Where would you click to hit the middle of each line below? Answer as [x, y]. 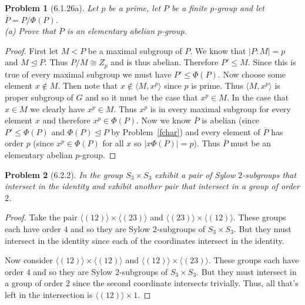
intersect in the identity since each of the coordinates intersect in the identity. [145, 240]
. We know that [218, 50]
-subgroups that [269, 174]
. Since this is [272, 62]
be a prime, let [135, 8]
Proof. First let [32, 50]
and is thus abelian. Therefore [165, 62]
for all [113, 143]
